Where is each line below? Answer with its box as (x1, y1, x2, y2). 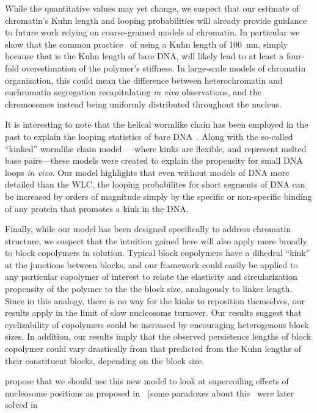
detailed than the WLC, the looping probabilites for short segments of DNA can (5, 178, 305, 191)
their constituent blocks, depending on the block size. (5, 354, 205, 367)
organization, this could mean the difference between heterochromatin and (5, 73, 283, 86)
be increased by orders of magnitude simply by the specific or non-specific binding (5, 189, 312, 202)
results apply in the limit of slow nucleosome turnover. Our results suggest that (5, 306, 302, 319)
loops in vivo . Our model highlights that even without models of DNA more (5, 166, 290, 178)
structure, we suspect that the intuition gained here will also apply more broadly (5, 234, 307, 247)
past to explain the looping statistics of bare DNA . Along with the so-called (5, 130, 293, 142)
